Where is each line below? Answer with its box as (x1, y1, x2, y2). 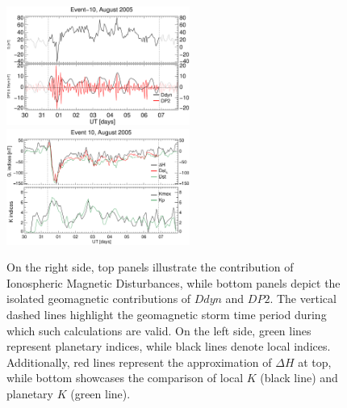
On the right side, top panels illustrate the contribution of (6, 259, 294, 276)
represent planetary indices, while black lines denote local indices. (6, 338, 331, 355)
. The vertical (270, 290, 337, 307)
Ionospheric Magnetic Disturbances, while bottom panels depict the (6, 274, 341, 291)
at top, (298, 353, 332, 370)
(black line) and (260, 369, 338, 386)
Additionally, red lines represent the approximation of (6, 353, 272, 370)
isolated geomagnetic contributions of (6, 290, 191, 307)
